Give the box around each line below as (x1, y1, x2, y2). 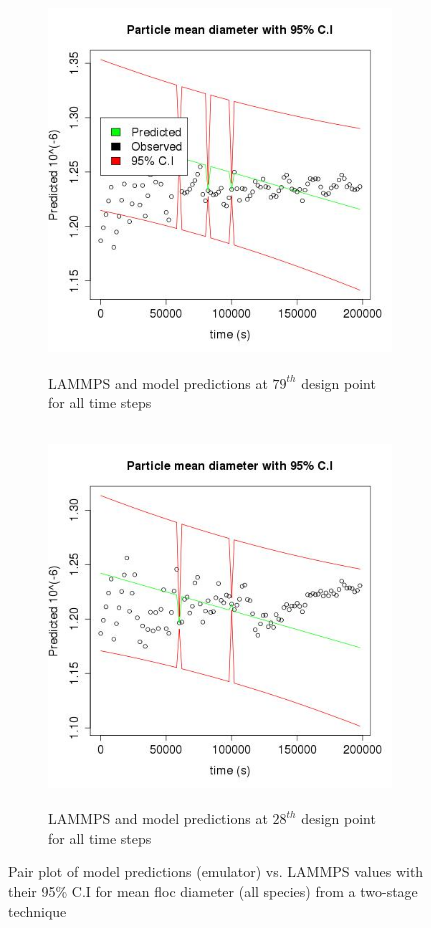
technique (8, 900, 67, 921)
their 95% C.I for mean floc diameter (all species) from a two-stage (8, 881, 418, 902)
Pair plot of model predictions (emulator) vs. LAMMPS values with (8, 861, 424, 882)
